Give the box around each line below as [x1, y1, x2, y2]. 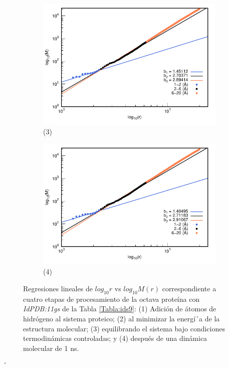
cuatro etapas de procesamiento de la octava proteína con [23, 293, 200, 304]
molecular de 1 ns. [23, 342, 79, 353]
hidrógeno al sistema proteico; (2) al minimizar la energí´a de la [23, 313, 220, 323]
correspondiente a [162, 283, 216, 293]
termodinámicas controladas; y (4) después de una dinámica [23, 333, 207, 343]
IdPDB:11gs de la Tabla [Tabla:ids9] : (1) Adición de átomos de [23, 303, 216, 314]
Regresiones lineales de [23, 283, 93, 293]
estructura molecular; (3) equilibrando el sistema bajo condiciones [23, 323, 225, 333]
